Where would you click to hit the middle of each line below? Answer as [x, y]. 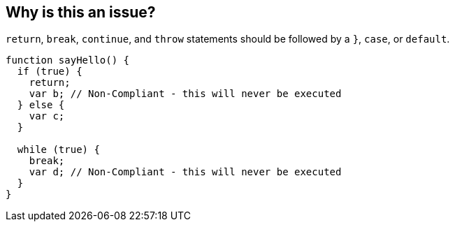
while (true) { [58, 150]
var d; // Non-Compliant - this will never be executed [185, 172]
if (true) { [50, 72]
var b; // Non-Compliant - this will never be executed [185, 94]
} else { [41, 105]
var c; [47, 116]
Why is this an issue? [81, 12]
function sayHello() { [68, 60]
